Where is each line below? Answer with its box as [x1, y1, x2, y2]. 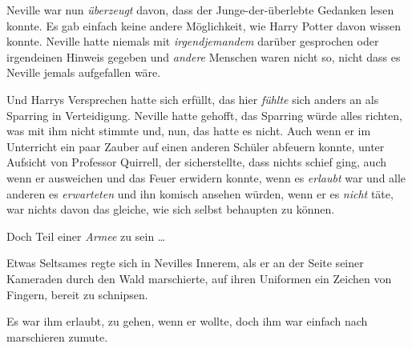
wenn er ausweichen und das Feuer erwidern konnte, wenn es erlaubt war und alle [6, 169, 406, 186]
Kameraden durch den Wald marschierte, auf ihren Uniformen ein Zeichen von [6, 270, 392, 286]
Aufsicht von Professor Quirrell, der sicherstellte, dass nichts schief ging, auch [6, 154, 386, 170]
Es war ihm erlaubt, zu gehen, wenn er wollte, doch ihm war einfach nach [6, 313, 368, 330]
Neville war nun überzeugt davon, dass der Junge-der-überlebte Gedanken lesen [6, 2, 394, 18]
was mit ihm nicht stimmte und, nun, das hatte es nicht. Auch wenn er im [6, 122, 371, 139]
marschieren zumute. [6, 328, 108, 345]
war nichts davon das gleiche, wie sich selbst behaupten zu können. [6, 201, 335, 218]
